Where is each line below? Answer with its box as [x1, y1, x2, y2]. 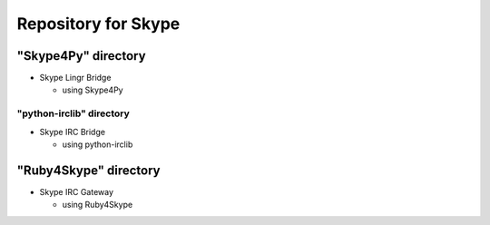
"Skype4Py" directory [16, 48, 146, 64]
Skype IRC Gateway [39, 186, 113, 197]
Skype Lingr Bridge [39, 73, 112, 83]
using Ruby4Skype [62, 200, 133, 210]
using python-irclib [62, 139, 133, 150]
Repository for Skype [16, 14, 181, 34]
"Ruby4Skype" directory [16, 162, 161, 178]
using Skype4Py [62, 84, 123, 95]
